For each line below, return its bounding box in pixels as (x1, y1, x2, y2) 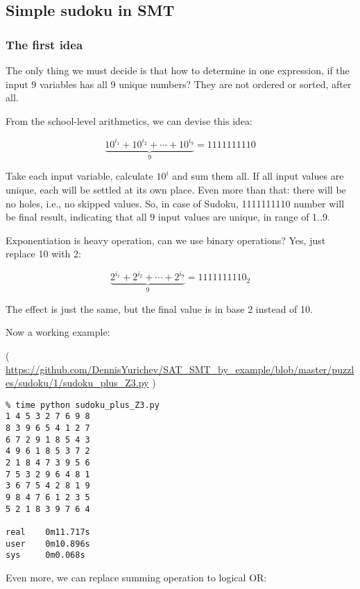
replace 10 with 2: (6, 246, 81, 261)
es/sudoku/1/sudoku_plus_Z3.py (6, 375, 149, 390)
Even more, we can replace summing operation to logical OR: (6, 570, 267, 584)
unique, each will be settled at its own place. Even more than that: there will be (6, 182, 346, 196)
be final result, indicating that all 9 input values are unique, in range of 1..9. (6, 210, 330, 224)
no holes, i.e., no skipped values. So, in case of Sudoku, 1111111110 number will (6, 196, 345, 210)
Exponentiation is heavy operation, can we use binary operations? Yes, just (6, 232, 326, 247)
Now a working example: (6, 325, 110, 339)
